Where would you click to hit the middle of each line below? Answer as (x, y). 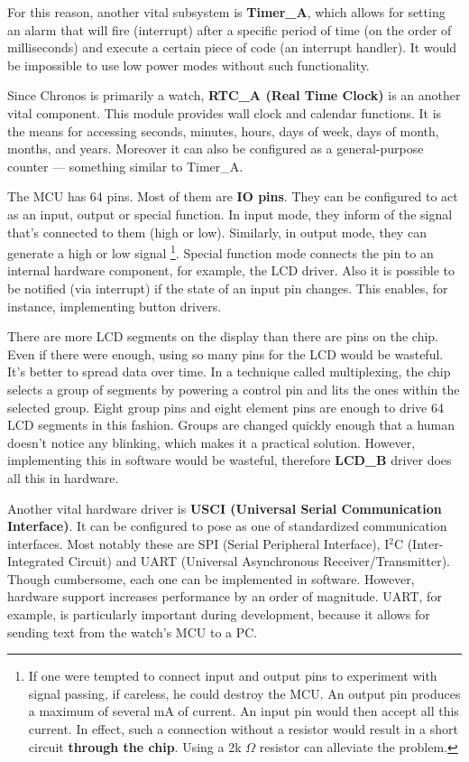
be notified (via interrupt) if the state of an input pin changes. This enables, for (228, 288)
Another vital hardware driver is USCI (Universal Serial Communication (225, 508)
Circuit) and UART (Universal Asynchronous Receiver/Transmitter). (259, 561)
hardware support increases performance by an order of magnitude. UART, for (225, 596)
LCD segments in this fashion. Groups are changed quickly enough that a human (231, 425)
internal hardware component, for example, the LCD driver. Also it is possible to (231, 270)
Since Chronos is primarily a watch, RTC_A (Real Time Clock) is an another (234, 95)
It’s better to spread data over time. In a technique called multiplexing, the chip (229, 372)
